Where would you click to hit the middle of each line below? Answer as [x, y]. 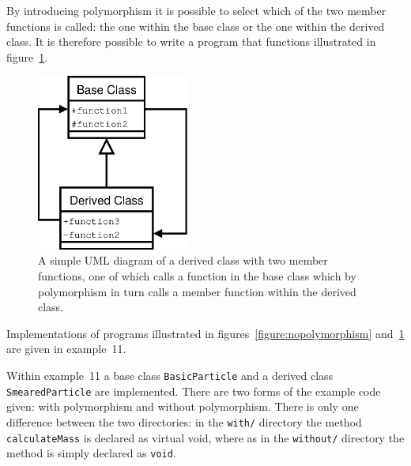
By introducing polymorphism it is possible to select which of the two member [196, 10]
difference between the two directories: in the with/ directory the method [184, 421]
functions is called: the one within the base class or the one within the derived [196, 26]
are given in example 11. [66, 349]
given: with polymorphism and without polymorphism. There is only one [183, 406]
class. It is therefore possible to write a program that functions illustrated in [191, 41]
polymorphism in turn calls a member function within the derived [197, 291]
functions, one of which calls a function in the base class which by [197, 276]
